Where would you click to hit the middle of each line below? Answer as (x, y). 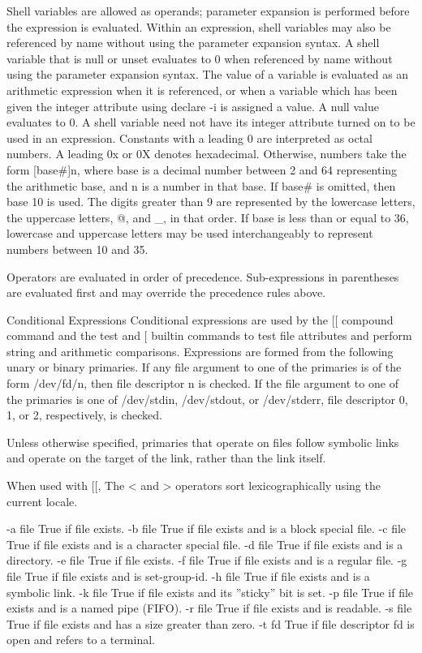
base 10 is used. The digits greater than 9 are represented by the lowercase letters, (211, 202)
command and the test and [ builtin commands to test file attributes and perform (209, 335)
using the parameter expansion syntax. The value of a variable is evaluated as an (208, 74)
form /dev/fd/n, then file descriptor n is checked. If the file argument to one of (202, 383)
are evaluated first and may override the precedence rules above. (166, 292)
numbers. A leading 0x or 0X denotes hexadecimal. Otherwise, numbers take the (207, 154)
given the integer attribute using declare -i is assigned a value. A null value (193, 106)
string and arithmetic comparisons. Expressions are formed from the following (200, 351)
